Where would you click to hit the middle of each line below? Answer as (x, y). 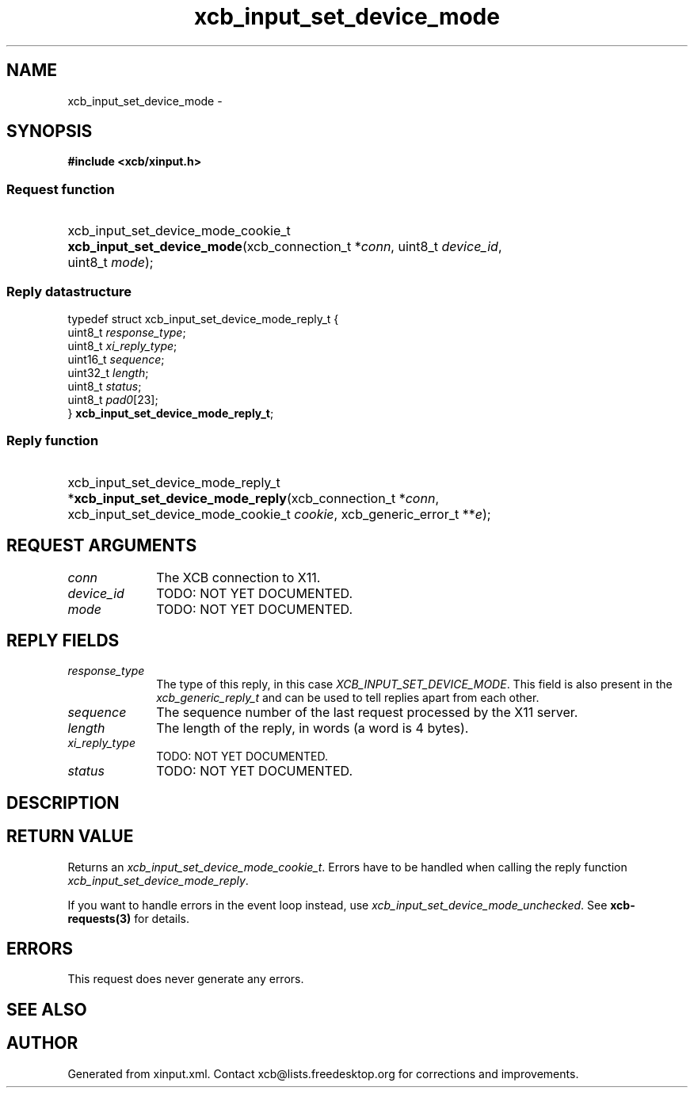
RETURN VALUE (70, 837)
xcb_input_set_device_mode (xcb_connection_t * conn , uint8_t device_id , (285, 247)
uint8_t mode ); (111, 263)
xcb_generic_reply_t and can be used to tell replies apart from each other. (348, 698)
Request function (61, 189)
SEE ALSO (47, 1009)
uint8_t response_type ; (127, 332)
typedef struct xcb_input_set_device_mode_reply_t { (203, 318)
